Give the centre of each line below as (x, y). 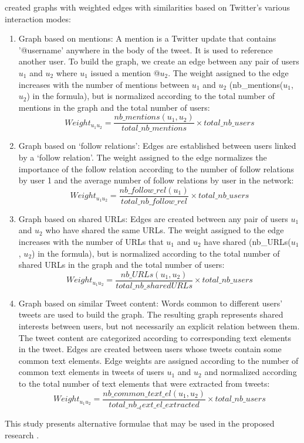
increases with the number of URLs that (91, 242)
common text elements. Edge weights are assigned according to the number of (158, 360)
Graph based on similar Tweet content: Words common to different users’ (151, 303)
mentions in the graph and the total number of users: (114, 107)
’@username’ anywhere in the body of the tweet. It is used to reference (146, 50)
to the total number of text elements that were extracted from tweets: (144, 384)
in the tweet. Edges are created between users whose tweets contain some (150, 349)
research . (22, 435)
